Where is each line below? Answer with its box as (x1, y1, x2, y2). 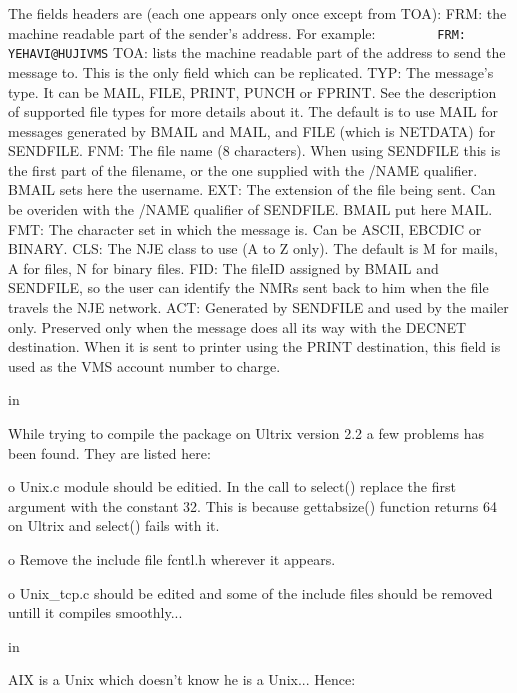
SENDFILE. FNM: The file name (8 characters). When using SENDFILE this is (8, 140, 501, 161)
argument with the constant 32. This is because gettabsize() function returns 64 (8, 495, 498, 516)
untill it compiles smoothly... (8, 602, 183, 623)
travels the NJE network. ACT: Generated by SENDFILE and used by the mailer (8, 297, 509, 318)
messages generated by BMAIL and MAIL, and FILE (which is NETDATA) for (8, 120, 496, 141)
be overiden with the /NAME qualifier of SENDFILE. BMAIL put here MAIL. (8, 199, 493, 220)
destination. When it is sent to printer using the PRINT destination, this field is (8, 336, 501, 357)
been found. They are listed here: (8, 442, 211, 463)
